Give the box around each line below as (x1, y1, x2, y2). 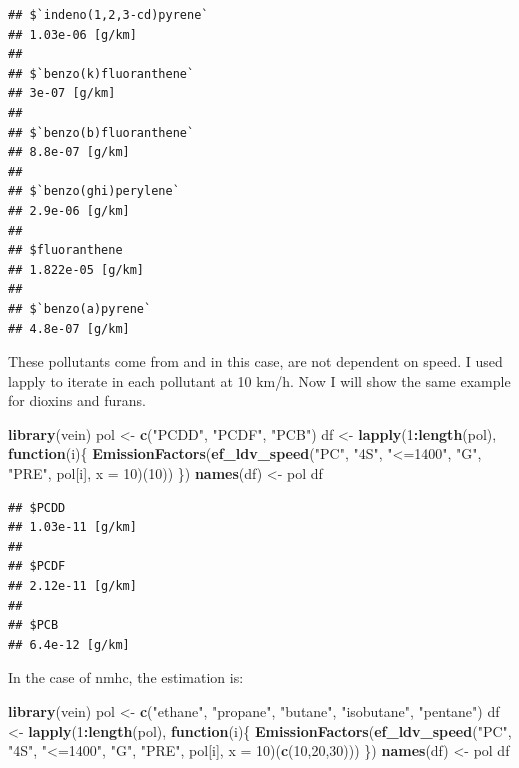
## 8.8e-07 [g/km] (8, 145, 130, 160)
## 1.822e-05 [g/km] (8, 262, 145, 277)
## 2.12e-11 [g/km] (8, 579, 137, 594)
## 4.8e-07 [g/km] (8, 321, 130, 336)
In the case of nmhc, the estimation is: (8, 667, 244, 688)
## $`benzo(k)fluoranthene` (8, 66, 195, 81)
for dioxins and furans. (8, 390, 146, 411)
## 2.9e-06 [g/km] (8, 203, 130, 218)
